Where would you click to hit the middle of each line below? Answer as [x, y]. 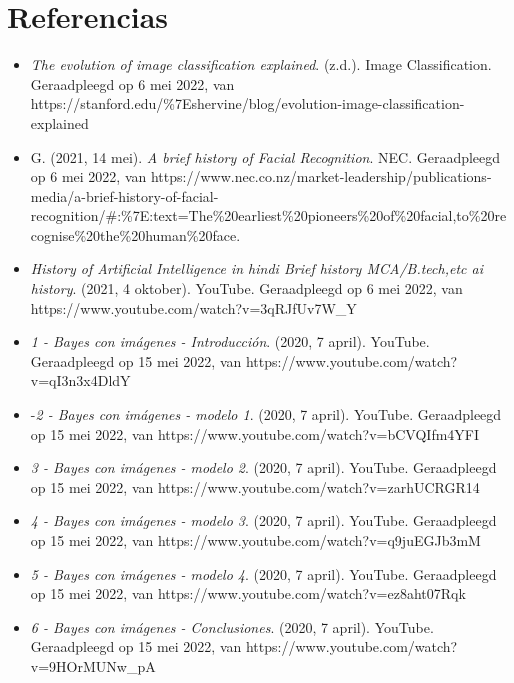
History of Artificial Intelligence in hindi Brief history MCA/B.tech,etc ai [256, 268]
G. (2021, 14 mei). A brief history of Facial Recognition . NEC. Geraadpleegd [265, 156]
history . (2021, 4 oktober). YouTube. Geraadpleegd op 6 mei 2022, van [246, 288]
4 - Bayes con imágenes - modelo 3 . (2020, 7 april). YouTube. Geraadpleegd [263, 520]
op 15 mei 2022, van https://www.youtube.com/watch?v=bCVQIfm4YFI [255, 433]
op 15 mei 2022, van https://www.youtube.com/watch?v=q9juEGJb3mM [255, 540]
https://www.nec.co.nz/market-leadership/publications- [321, 176]
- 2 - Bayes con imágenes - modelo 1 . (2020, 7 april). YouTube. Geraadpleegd [266, 414]
